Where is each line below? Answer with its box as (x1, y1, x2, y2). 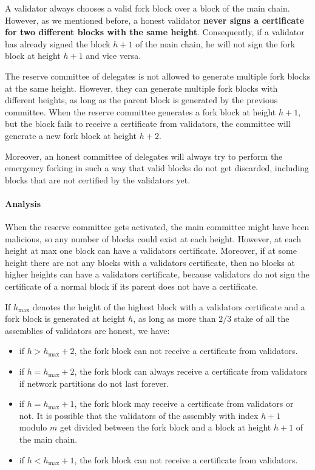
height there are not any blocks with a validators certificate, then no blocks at (5, 256, 295, 268)
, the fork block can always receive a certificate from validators (74, 365, 308, 378)
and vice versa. (86, 49, 141, 62)
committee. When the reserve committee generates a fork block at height (5, 105, 276, 118)
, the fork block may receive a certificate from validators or (74, 397, 294, 410)
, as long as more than (133, 312, 216, 325)
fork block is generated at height (5, 312, 126, 325)
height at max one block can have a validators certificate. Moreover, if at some (5, 244, 297, 257)
